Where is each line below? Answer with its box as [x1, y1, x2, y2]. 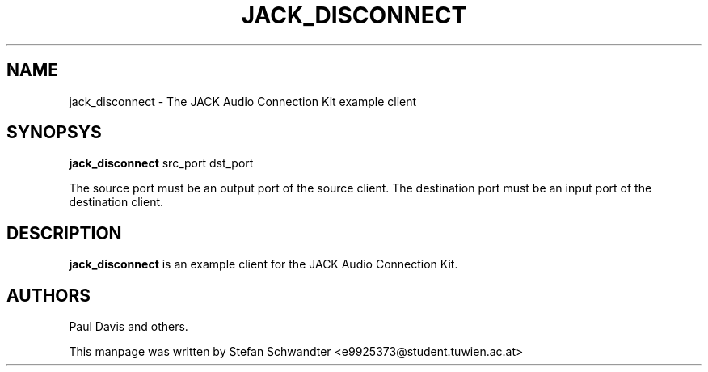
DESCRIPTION [6, 222, 122, 243]
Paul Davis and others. [69, 319, 188, 334]
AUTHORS [6, 285, 91, 306]
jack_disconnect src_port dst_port [69, 156, 254, 171]
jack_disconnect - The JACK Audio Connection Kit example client [69, 94, 417, 108]
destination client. [69, 195, 164, 209]
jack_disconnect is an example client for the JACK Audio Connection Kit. [69, 257, 458, 272]
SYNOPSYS [6, 122, 102, 143]
